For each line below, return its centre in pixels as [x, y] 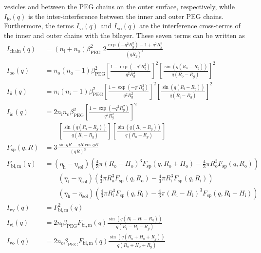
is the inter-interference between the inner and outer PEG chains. [126, 16]
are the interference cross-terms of [190, 26]
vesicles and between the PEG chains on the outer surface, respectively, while [119, 6]
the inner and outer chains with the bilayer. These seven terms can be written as [124, 35]
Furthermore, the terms [39, 26]
